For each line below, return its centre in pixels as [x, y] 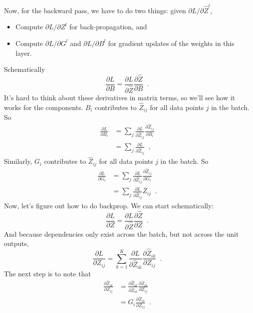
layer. [23, 53]
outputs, [16, 243]
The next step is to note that [47, 273]
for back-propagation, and [108, 27]
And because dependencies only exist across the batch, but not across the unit [121, 234]
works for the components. [44, 107]
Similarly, [18, 161]
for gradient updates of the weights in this [171, 43]
